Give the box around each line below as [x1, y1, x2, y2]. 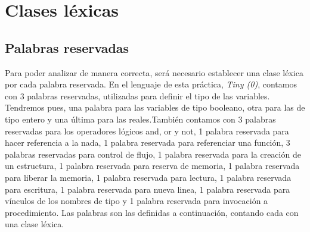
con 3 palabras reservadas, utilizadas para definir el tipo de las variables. [5, 89, 270, 102]
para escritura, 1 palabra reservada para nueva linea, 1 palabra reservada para [5, 183, 290, 195]
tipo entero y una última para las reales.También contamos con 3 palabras [5, 112, 276, 125]
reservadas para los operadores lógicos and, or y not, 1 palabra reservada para [5, 124, 289, 137]
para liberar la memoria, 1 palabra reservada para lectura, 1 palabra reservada [5, 171, 292, 183]
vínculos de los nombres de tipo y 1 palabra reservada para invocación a [5, 195, 268, 207]
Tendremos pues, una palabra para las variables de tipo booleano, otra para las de [5, 101, 305, 114]
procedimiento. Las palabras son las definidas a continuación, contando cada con [5, 206, 299, 218]
